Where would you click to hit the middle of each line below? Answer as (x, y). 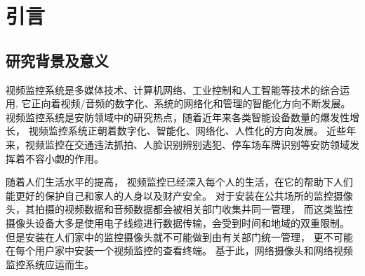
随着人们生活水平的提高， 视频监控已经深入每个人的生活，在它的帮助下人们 (179, 182)
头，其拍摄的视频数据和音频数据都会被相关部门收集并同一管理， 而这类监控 (179, 209)
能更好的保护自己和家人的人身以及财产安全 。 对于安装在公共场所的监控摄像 (179, 195)
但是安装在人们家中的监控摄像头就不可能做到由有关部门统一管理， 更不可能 (179, 236)
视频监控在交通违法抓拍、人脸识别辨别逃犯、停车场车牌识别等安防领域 (187, 144)
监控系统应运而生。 (50, 264)
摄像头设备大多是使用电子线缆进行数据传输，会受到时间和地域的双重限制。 (178, 222)
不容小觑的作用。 (64, 158)
